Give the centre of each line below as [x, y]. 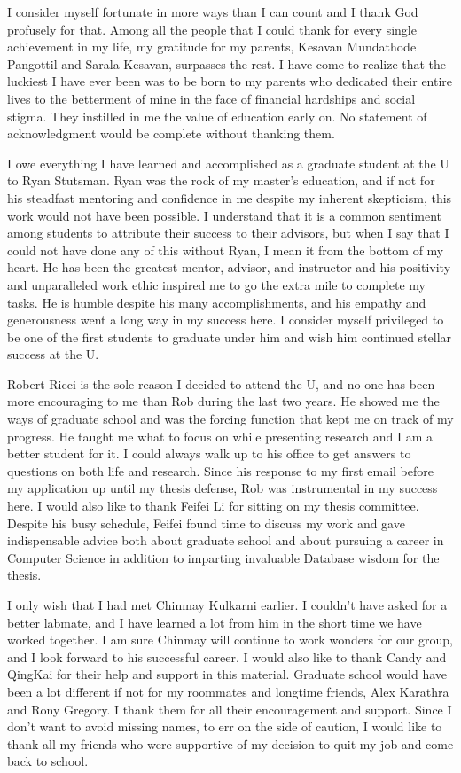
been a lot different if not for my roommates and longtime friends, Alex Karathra [228, 691]
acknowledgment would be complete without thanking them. [171, 133]
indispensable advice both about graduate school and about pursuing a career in [226, 540]
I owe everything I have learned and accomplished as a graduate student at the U [228, 163]
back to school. [48, 761]
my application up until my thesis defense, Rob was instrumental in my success [223, 488]
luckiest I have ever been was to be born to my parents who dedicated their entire [230, 81]
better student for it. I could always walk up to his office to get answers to [209, 453]
